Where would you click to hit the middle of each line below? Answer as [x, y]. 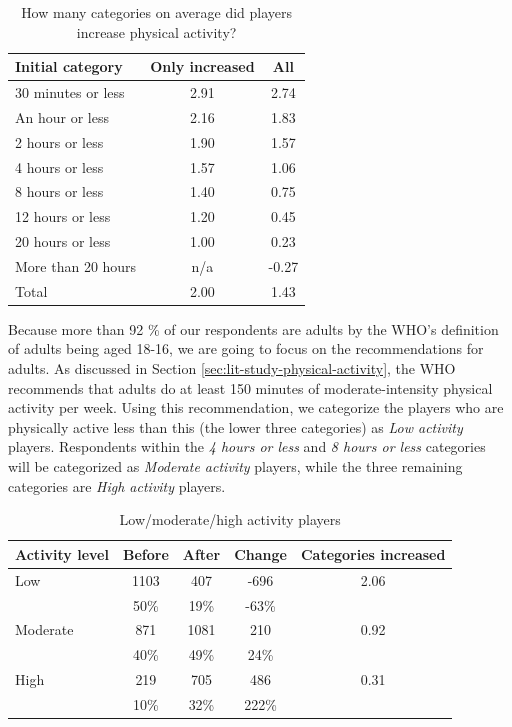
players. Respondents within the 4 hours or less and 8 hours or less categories [247, 446]
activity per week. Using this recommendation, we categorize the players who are [256, 407]
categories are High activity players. [117, 485]
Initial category [69, 66]
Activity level [62, 553]
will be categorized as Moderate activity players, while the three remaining [235, 466]
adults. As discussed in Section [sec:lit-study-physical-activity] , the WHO [232, 368]
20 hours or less [63, 241]
